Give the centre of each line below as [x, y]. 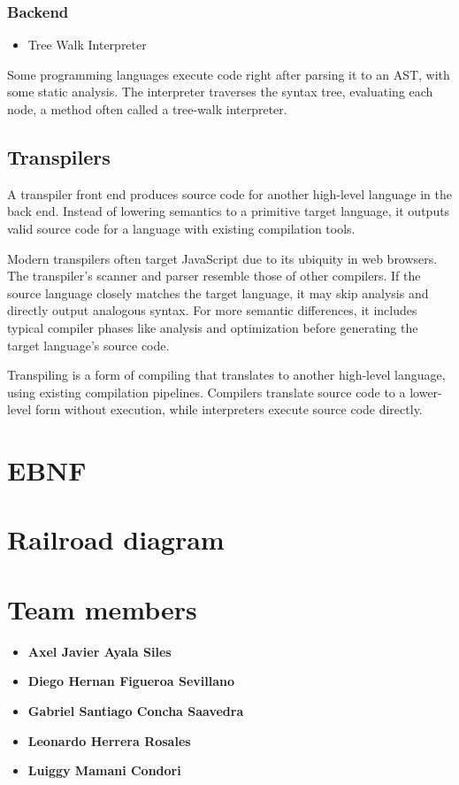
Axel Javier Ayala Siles [99, 651]
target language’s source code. [88, 345]
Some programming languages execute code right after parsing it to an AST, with [229, 74]
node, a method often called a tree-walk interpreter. [147, 109]
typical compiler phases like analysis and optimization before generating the [213, 327]
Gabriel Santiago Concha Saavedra [136, 710]
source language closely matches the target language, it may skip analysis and [218, 292]
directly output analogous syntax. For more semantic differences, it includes [212, 310]
